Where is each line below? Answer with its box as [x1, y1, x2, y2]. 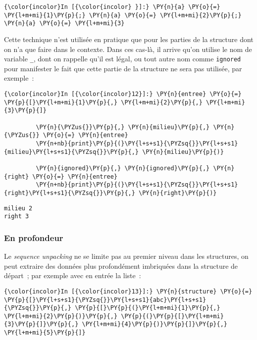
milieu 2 [4, 204, 33, 212]
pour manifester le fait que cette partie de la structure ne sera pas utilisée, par [4, 63, 242, 73]
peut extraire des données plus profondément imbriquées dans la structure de [4, 260, 238, 271]
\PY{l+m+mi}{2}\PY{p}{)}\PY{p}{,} [4, 312, 118, 320]
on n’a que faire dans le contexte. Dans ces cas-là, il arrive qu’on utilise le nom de [4, 44, 252, 54]
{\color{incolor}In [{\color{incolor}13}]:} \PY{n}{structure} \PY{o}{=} [4, 288, 253, 295]
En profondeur [4, 231, 63, 243]
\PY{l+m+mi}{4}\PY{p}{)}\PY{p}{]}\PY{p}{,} [82, 321, 228, 328]
